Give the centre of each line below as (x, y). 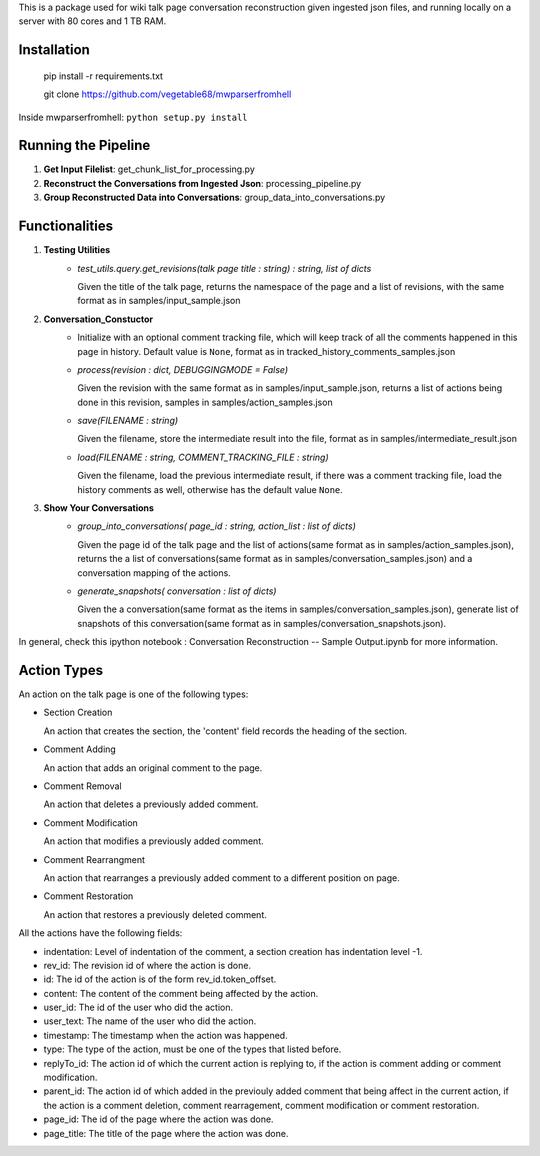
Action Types (61, 670)
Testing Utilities (77, 250)
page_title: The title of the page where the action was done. (166, 1133)
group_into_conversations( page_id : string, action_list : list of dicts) (217, 526)
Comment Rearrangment (94, 859)
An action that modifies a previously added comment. (153, 841)
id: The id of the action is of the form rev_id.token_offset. (160, 979)
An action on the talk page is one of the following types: (133, 694)
